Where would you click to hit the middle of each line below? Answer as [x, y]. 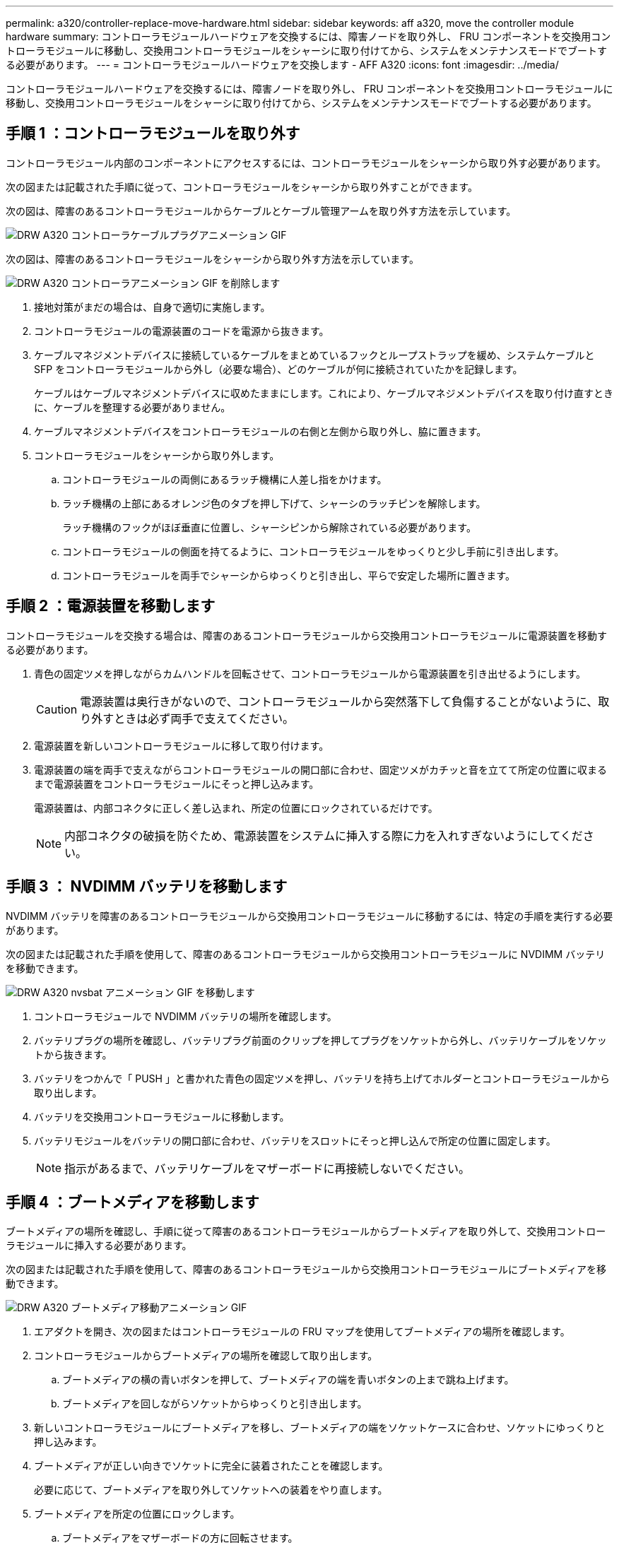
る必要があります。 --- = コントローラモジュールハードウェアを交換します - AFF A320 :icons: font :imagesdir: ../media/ [282, 65]
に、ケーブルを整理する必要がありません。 [132, 407]
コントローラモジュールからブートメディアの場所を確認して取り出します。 [206, 1356]
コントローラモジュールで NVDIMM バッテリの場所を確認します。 [185, 1016]
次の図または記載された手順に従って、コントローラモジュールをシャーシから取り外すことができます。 [242, 187]
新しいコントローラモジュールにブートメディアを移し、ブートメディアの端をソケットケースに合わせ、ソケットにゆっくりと [320, 1428]
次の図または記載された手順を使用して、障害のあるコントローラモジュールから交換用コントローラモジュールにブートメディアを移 [306, 1270]
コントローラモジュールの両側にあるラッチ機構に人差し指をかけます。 [225, 479]
